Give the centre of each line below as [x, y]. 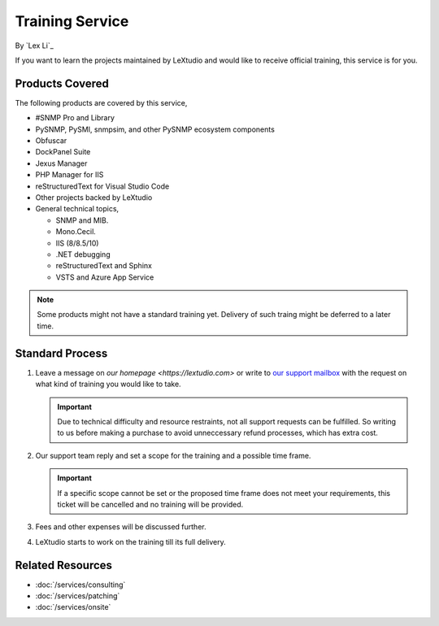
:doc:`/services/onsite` [73, 607]
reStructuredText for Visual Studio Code [102, 186]
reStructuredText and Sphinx [104, 266]
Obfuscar [51, 141]
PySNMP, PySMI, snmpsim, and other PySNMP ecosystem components [155, 129]
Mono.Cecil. [76, 232]
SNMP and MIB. [82, 220]
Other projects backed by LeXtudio [94, 197]
